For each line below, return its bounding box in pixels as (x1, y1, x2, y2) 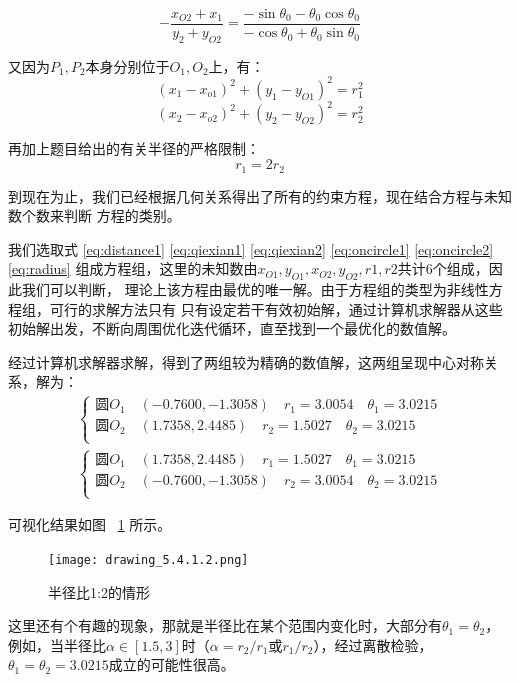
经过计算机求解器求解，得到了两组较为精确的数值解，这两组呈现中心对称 (8, 351, 484, 372)
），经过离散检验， (313, 634, 433, 655)
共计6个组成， (397, 258, 489, 279)
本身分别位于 (85, 55, 170, 76)
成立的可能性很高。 (108, 654, 235, 675)
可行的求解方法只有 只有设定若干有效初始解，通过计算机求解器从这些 (49, 298, 503, 319)
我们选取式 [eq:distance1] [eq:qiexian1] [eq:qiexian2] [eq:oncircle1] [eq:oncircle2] (8, 238, 494, 259)
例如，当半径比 (8, 634, 106, 655)
